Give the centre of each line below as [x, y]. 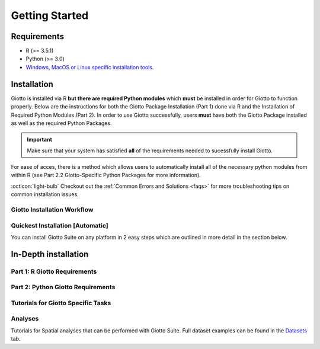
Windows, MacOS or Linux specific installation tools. [90, 67]
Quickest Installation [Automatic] [60, 225]
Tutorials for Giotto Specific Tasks [61, 303]
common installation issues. [45, 194]
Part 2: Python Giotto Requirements [63, 287]
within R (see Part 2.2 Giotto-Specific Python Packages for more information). [106, 175]
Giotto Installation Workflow [52, 210]
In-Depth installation [50, 254]
